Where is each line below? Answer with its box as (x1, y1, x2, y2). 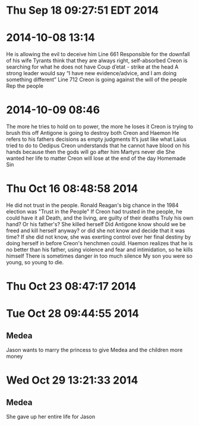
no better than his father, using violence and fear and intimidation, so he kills (6, 246, 193, 253)
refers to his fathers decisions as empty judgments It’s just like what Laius (6, 135, 187, 143)
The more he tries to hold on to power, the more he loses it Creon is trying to (6, 123, 194, 130)
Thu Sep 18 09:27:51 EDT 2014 (6, 4, 159, 17)
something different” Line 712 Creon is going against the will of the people (6, 76, 187, 84)
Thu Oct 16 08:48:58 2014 (6, 182, 138, 196)
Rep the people (6, 82, 43, 89)
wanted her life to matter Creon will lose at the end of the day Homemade (6, 155, 186, 162)
